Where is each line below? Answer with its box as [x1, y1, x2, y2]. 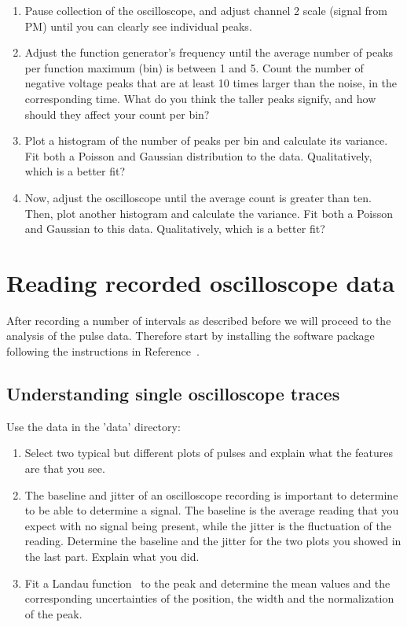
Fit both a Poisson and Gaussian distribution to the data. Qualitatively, [24, 147, 372, 164]
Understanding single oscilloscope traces [6, 382, 340, 406]
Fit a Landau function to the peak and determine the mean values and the [24, 574, 390, 591]
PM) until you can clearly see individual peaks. [24, 17, 252, 34]
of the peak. [24, 605, 82, 621]
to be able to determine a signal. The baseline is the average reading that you [24, 502, 399, 518]
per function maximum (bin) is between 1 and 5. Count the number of [24, 59, 364, 76]
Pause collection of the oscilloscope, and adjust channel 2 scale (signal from [24, 2, 387, 18]
